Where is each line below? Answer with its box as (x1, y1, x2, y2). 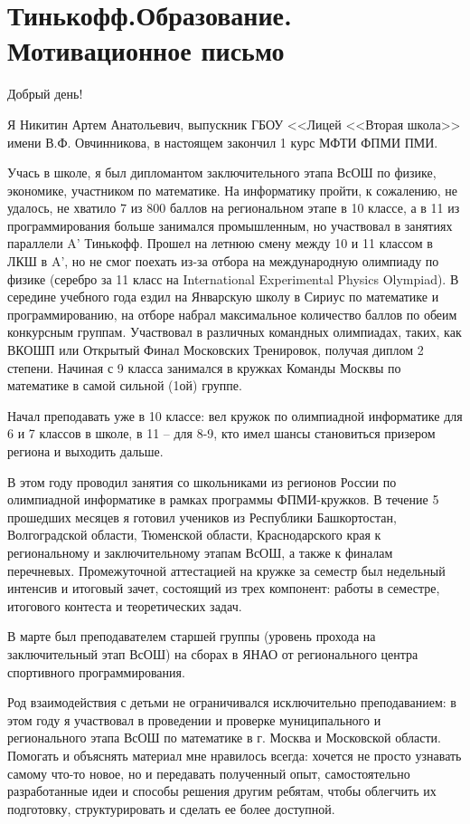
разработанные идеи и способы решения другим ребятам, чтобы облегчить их (7, 781, 437, 800)
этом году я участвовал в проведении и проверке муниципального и (7, 710, 381, 729)
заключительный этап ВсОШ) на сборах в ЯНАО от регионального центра (7, 644, 418, 663)
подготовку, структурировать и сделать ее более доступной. (7, 799, 335, 818)
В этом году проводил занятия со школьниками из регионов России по (7, 472, 397, 491)
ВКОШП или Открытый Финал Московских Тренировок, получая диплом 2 (7, 340, 424, 359)
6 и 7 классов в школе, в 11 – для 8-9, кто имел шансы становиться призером (7, 424, 436, 443)
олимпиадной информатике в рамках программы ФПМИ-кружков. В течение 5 (7, 490, 439, 509)
